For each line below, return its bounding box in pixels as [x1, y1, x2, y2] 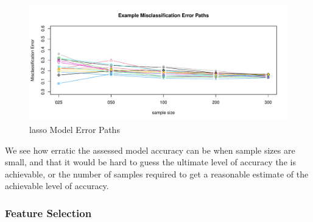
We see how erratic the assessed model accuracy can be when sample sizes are [5, 143, 295, 156]
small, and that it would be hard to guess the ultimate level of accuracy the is [5, 156, 296, 168]
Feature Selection [5, 205, 92, 220]
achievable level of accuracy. [5, 179, 109, 192]
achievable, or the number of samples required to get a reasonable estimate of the [5, 167, 309, 180]
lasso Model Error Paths [29, 123, 120, 136]
